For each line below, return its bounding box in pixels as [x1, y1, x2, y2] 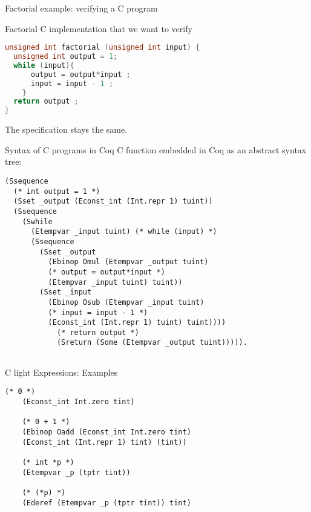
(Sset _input [39, 288, 92, 297]
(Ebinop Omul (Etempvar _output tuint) [48, 258, 209, 267]
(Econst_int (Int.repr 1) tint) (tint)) [22, 437, 187, 447]
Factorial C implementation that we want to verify [5, 22, 192, 35]
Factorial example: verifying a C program [5, 2, 158, 14]
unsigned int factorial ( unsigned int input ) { [5, 43, 200, 52]
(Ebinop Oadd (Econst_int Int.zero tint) [22, 428, 191, 436]
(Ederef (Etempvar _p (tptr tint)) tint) [22, 498, 191, 507]
